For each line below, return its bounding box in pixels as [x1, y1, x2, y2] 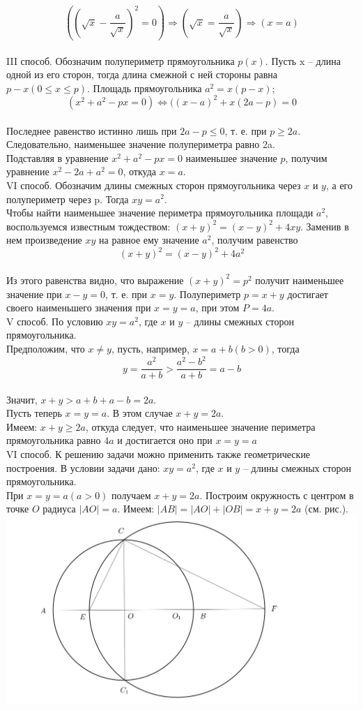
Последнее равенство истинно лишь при [6, 123, 177, 138]
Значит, [6, 392, 38, 406]
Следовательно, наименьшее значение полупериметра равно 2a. [6, 137, 275, 151]
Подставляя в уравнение [6, 150, 109, 165]
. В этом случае [107, 406, 173, 420]
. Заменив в [300, 219, 349, 233]
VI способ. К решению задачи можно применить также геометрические [6, 447, 311, 461]
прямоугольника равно [6, 433, 101, 448]
